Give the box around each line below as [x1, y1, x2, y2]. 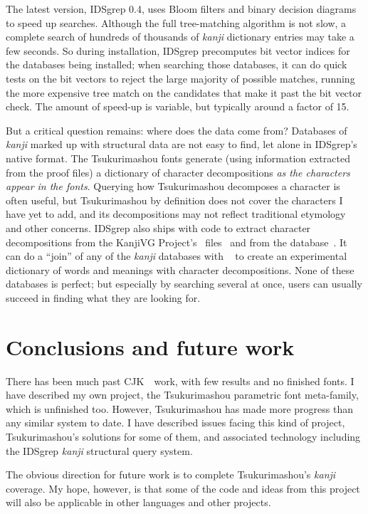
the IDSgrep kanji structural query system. [6, 443, 193, 458]
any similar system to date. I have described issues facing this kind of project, [6, 415, 345, 430]
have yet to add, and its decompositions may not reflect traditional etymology [6, 206, 346, 221]
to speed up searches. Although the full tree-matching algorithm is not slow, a [6, 15, 347, 30]
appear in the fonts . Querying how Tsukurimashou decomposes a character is [6, 179, 340, 194]
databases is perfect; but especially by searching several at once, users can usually [6, 276, 362, 291]
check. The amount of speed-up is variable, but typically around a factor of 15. [6, 99, 349, 114]
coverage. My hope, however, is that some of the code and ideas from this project [6, 481, 360, 495]
